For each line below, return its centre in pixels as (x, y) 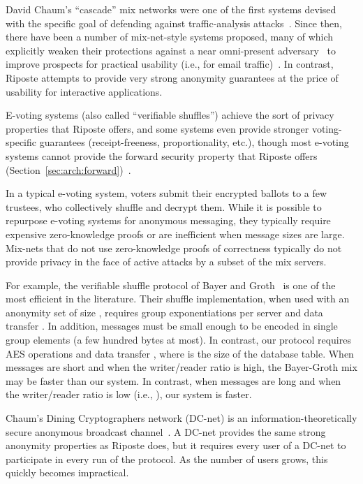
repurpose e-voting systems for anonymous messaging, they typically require (168, 220)
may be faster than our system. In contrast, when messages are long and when (173, 380)
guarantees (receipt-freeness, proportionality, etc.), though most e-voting (194, 142)
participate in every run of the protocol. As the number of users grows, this (167, 459)
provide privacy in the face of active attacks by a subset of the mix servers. (166, 262)
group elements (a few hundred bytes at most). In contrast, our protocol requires (178, 340)
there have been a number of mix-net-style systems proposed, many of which (170, 37)
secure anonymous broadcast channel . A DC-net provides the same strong (166, 431)
